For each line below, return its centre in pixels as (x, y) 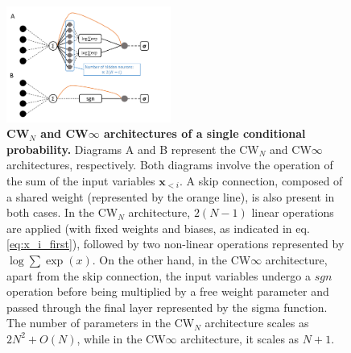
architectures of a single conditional (205, 133)
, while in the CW (121, 338)
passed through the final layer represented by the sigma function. (167, 307)
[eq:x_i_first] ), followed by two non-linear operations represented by (175, 244)
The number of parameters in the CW (101, 323)
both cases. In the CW (62, 212)
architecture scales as (257, 323)
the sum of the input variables (81, 181)
